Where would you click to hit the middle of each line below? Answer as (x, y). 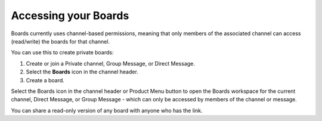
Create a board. (45, 80)
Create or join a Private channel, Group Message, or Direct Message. (110, 63)
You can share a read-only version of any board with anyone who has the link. (107, 110)
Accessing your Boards (70, 15)
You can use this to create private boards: (62, 52)
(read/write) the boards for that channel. (61, 41)
